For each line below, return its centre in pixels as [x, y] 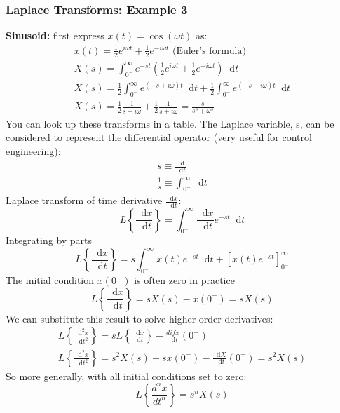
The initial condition [50, 280]
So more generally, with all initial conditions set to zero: [126, 375]
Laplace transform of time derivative [84, 200]
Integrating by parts [49, 240]
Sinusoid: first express [55, 35]
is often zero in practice [184, 280]
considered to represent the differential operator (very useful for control [159, 137]
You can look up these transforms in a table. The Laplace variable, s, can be [170, 123]
